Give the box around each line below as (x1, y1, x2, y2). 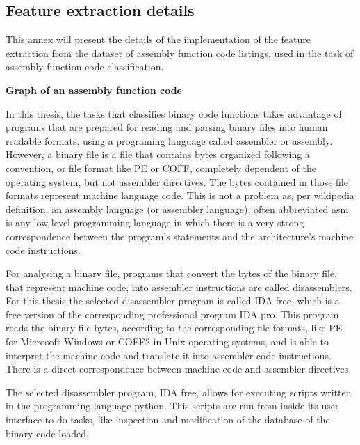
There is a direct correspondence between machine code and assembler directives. (6, 361, 352, 376)
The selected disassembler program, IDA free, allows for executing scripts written (6, 384, 352, 399)
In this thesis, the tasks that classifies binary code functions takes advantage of (6, 106, 342, 120)
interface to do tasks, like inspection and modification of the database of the (6, 412, 330, 427)
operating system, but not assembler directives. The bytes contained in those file (6, 174, 348, 189)
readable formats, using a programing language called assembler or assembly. (6, 133, 333, 148)
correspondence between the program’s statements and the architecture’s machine (6, 228, 354, 243)
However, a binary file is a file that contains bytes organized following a (6, 147, 310, 162)
